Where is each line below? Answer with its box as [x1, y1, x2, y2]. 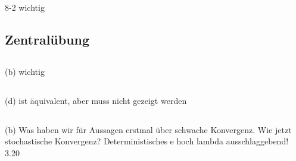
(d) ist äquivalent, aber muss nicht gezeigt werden [5, 94, 187, 106]
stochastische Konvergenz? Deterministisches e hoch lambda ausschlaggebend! [5, 135, 289, 147]
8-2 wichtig [5, 1, 45, 13]
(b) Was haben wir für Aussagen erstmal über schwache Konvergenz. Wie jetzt [5, 123, 292, 135]
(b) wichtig [5, 65, 45, 77]
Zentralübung [5, 30, 90, 48]
